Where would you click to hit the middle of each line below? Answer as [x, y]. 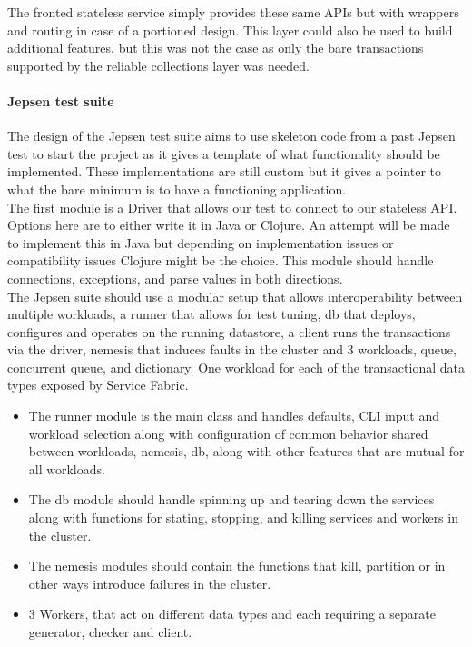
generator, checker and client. [110, 632]
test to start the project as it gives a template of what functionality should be [224, 153]
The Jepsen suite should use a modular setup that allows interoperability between [235, 296]
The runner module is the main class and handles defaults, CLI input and [234, 416]
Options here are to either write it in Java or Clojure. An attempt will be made [229, 225]
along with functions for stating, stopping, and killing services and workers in [243, 518]
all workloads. [67, 468]
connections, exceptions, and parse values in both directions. [175, 278]
